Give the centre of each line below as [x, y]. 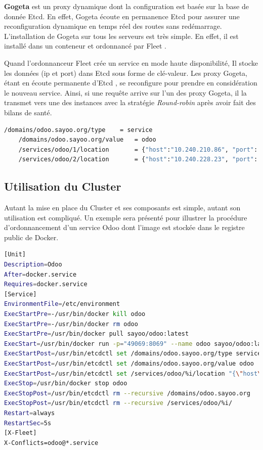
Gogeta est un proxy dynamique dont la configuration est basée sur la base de [126, 6]
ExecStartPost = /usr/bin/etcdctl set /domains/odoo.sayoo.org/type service [133, 354]
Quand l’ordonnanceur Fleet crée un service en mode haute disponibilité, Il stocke [131, 62]
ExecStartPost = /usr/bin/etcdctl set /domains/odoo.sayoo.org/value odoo [129, 364]
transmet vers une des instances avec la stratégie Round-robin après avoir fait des [130, 102]
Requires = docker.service [46, 284]
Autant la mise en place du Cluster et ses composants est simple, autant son [122, 208]
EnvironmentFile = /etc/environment [62, 304]
